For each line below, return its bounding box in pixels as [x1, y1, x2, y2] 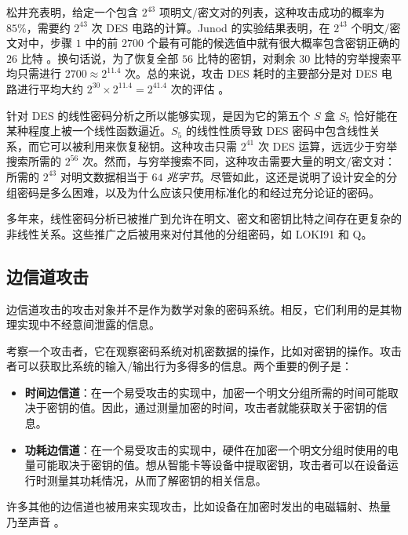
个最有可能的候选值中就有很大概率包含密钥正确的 [147, 35, 400, 51]
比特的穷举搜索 [313, 49, 391, 66]
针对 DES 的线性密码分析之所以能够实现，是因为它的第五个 [6, 107, 311, 123]
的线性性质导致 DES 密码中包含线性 [185, 122, 370, 139]
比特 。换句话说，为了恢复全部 [20, 49, 179, 66]
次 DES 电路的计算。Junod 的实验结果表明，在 [91, 19, 330, 35]
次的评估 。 [170, 80, 230, 96]
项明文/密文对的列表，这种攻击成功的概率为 [158, 4, 384, 20]
